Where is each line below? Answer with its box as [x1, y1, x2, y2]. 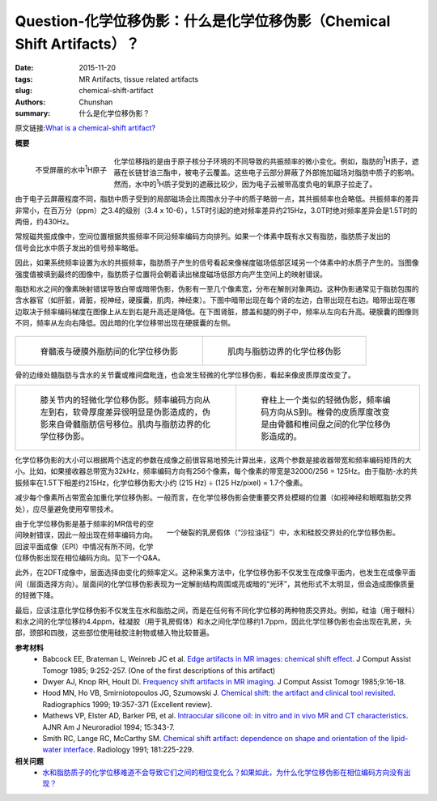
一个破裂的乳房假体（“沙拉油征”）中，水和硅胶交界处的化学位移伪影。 [166, 527, 400, 537]
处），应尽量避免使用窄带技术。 [15, 504, 118, 513]
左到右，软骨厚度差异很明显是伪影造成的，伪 [40, 406, 210, 417]
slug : [15, 86, 32, 96]
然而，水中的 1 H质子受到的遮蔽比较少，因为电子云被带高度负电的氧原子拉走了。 [113, 178, 377, 189]
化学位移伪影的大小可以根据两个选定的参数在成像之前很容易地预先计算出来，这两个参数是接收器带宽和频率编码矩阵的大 [15, 454, 412, 465]
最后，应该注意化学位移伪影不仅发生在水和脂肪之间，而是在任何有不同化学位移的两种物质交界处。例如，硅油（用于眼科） [15, 605, 419, 615]
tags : [15, 74, 33, 84]
